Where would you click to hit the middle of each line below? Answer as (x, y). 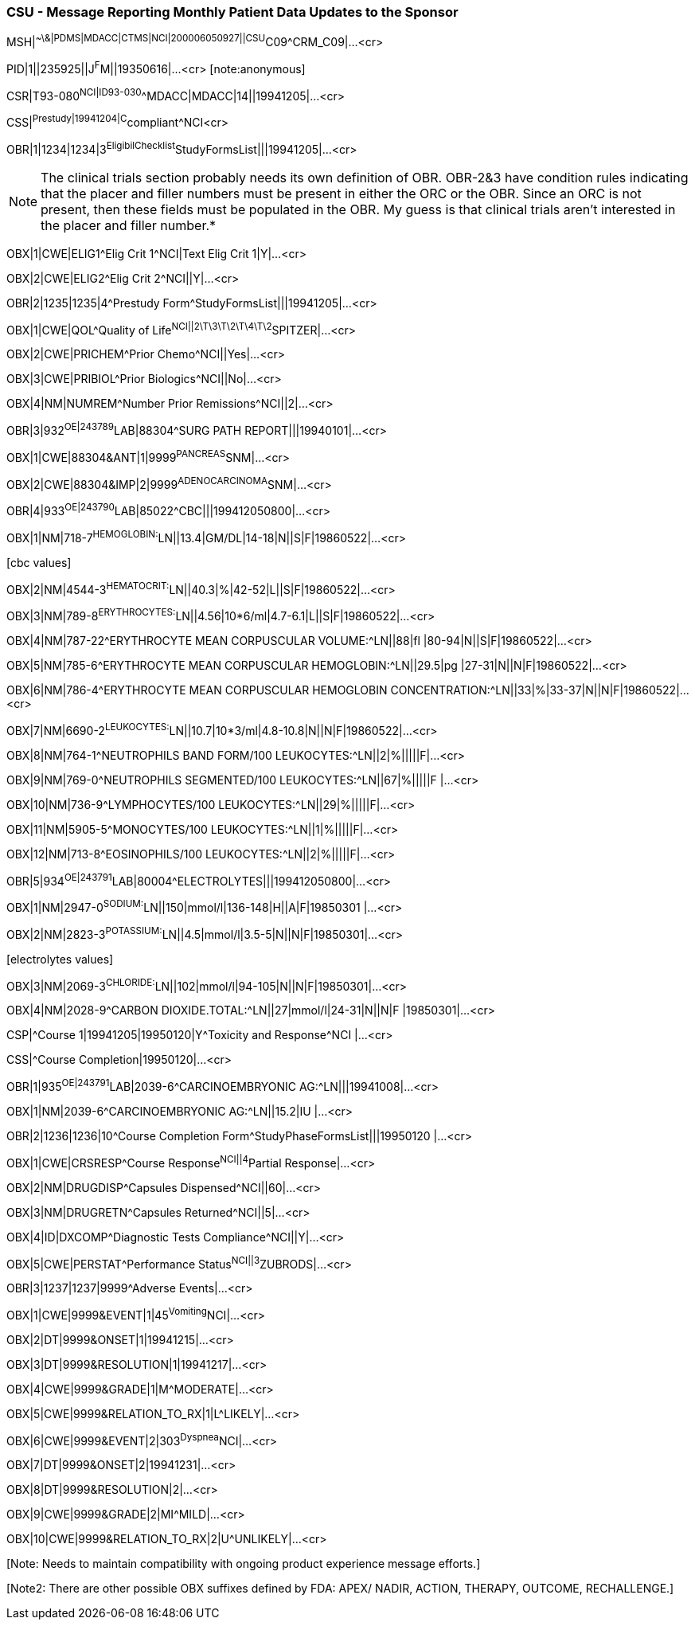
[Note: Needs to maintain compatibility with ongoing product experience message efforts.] (244, 1564)
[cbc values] (39, 562)
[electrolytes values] (60, 959)
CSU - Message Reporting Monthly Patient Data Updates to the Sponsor (232, 12)
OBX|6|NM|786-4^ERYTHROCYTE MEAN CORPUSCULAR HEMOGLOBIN (197, 690)
